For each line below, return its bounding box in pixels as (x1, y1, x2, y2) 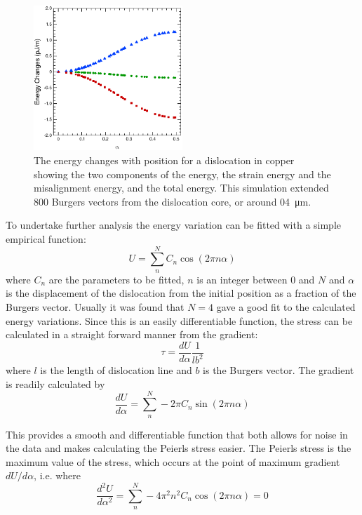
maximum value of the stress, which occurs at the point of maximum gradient (6, 454, 340, 469)
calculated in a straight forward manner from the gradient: (6, 327, 258, 342)
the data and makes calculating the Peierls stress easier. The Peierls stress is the (6, 441, 351, 455)
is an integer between (196, 272, 288, 286)
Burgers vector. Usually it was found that (6, 299, 185, 314)
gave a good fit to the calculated (216, 299, 356, 314)
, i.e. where (34, 468, 81, 483)
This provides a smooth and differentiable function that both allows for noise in (6, 427, 348, 441)
